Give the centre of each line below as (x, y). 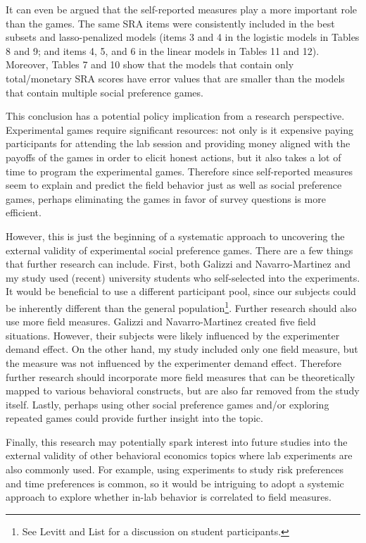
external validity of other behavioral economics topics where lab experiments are (179, 455)
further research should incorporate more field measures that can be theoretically (181, 376)
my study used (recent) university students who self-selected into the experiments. (183, 277)
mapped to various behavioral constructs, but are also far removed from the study (183, 391)
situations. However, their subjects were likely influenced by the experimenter (173, 335)
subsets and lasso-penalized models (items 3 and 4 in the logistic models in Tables (183, 37)
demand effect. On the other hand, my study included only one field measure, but (182, 349)
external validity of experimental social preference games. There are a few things (179, 250)
